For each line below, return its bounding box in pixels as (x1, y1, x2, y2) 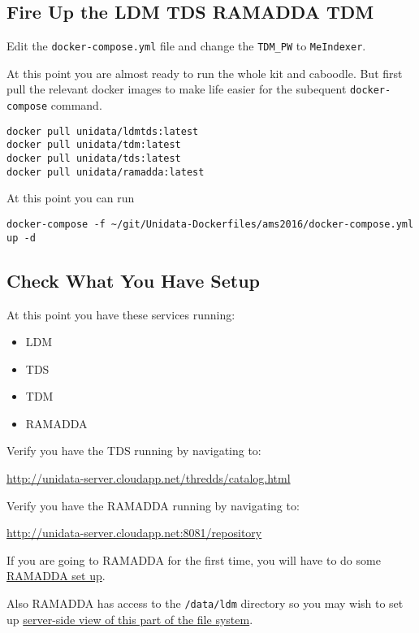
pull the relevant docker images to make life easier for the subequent (6, 80, 347, 98)
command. (50, 97, 102, 114)
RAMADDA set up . (6, 567, 106, 584)
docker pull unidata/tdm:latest (6, 139, 181, 151)
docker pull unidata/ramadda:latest (6, 166, 205, 178)
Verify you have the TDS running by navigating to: (6, 442, 261, 459)
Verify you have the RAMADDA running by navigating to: (6, 496, 300, 514)
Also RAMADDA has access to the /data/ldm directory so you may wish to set (6, 595, 404, 612)
